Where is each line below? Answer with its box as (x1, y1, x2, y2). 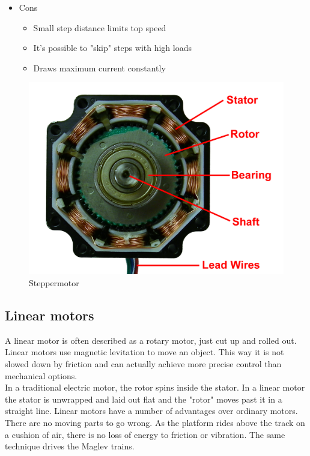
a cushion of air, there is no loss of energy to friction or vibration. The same (5, 428, 285, 440)
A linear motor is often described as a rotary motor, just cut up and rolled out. (5, 334, 297, 346)
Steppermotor (29, 277, 79, 289)
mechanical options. (5, 369, 77, 382)
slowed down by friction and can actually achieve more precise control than (5, 358, 282, 370)
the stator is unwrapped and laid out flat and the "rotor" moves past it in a (5, 392, 282, 405)
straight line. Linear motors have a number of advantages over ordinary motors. (5, 404, 298, 417)
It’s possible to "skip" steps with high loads (33, 41, 192, 54)
